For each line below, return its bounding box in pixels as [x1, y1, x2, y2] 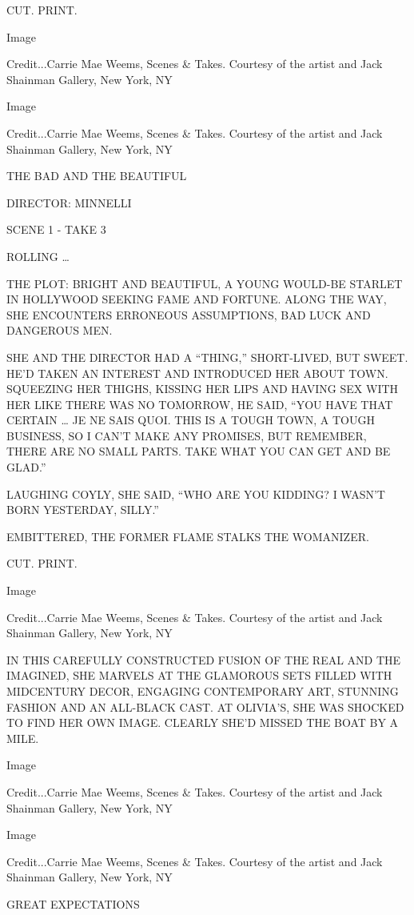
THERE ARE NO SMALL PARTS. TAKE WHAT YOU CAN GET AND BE [6, 443, 391, 460]
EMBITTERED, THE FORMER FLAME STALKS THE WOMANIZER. [6, 528, 369, 544]
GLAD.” [6, 459, 46, 476]
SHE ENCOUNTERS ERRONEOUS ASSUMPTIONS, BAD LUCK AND [6, 306, 371, 323]
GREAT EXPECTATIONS [6, 895, 140, 912]
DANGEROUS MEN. [6, 322, 113, 339]
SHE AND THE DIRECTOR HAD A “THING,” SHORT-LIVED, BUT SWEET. [6, 348, 408, 365]
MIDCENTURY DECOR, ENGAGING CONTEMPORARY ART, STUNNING [6, 683, 399, 699]
